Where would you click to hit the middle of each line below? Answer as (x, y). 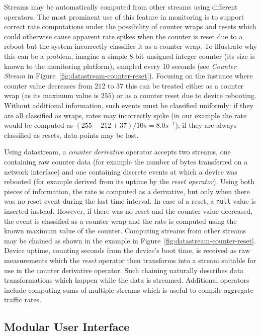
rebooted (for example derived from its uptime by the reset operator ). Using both (129, 181)
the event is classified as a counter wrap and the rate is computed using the (120, 221)
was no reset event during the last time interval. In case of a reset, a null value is (130, 201)
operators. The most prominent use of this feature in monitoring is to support (124, 16)
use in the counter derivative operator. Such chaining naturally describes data (124, 270)
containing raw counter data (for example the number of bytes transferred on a (126, 161)
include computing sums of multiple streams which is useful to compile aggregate (129, 289)
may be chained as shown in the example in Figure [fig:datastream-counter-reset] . (130, 240)
